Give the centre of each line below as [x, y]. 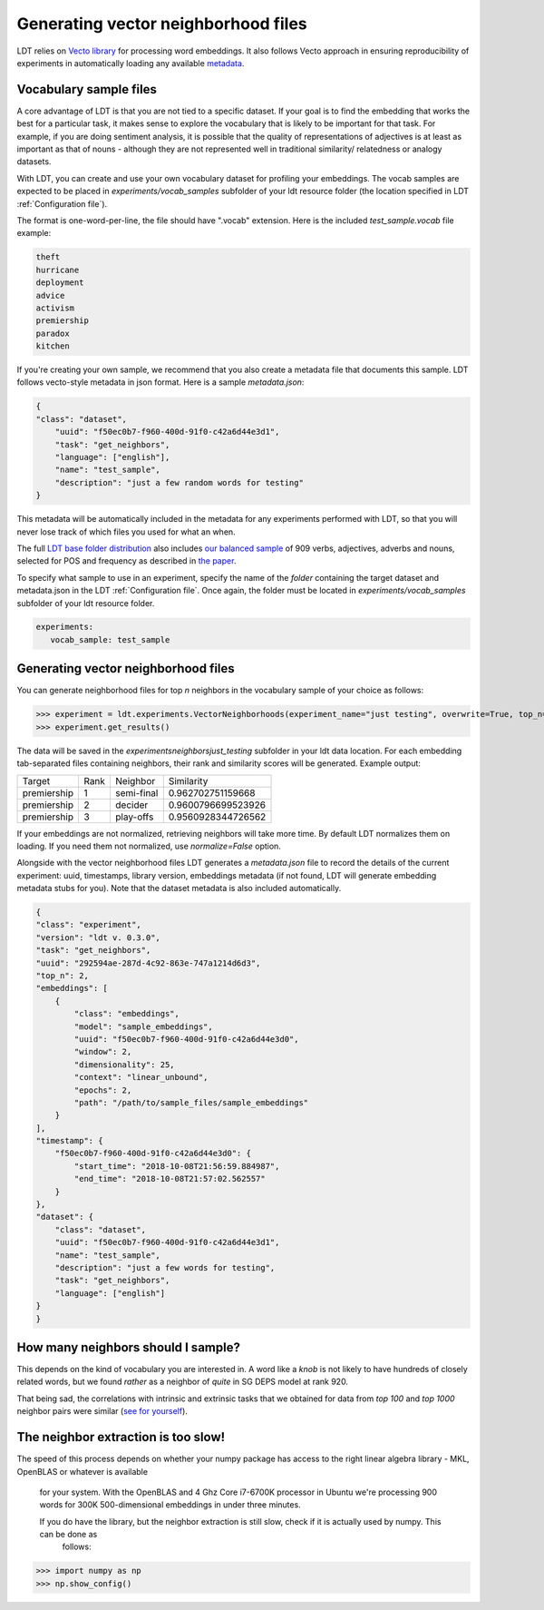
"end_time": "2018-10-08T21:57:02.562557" [170, 1179]
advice [50, 295]
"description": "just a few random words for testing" [179, 482]
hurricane [58, 270]
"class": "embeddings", [127, 1014]
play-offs [134, 817]
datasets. [34, 162]
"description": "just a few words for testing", [165, 1267]
